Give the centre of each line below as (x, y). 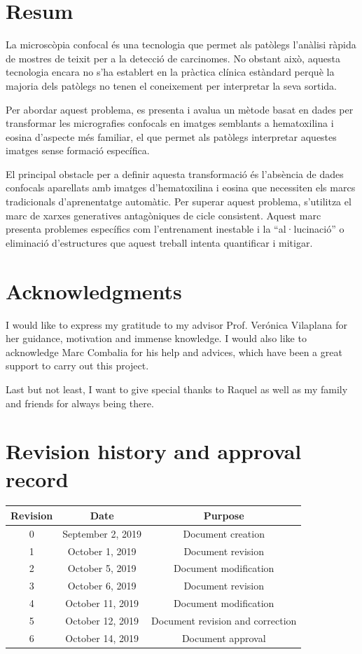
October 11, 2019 (102, 603)
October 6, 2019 (102, 586)
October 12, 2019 (102, 620)
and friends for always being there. (80, 403)
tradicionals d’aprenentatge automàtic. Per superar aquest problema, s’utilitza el (179, 202)
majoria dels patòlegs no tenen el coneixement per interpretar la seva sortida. (172, 85)
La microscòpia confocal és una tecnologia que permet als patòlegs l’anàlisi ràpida (181, 45)
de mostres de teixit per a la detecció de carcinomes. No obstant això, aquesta (173, 58)
